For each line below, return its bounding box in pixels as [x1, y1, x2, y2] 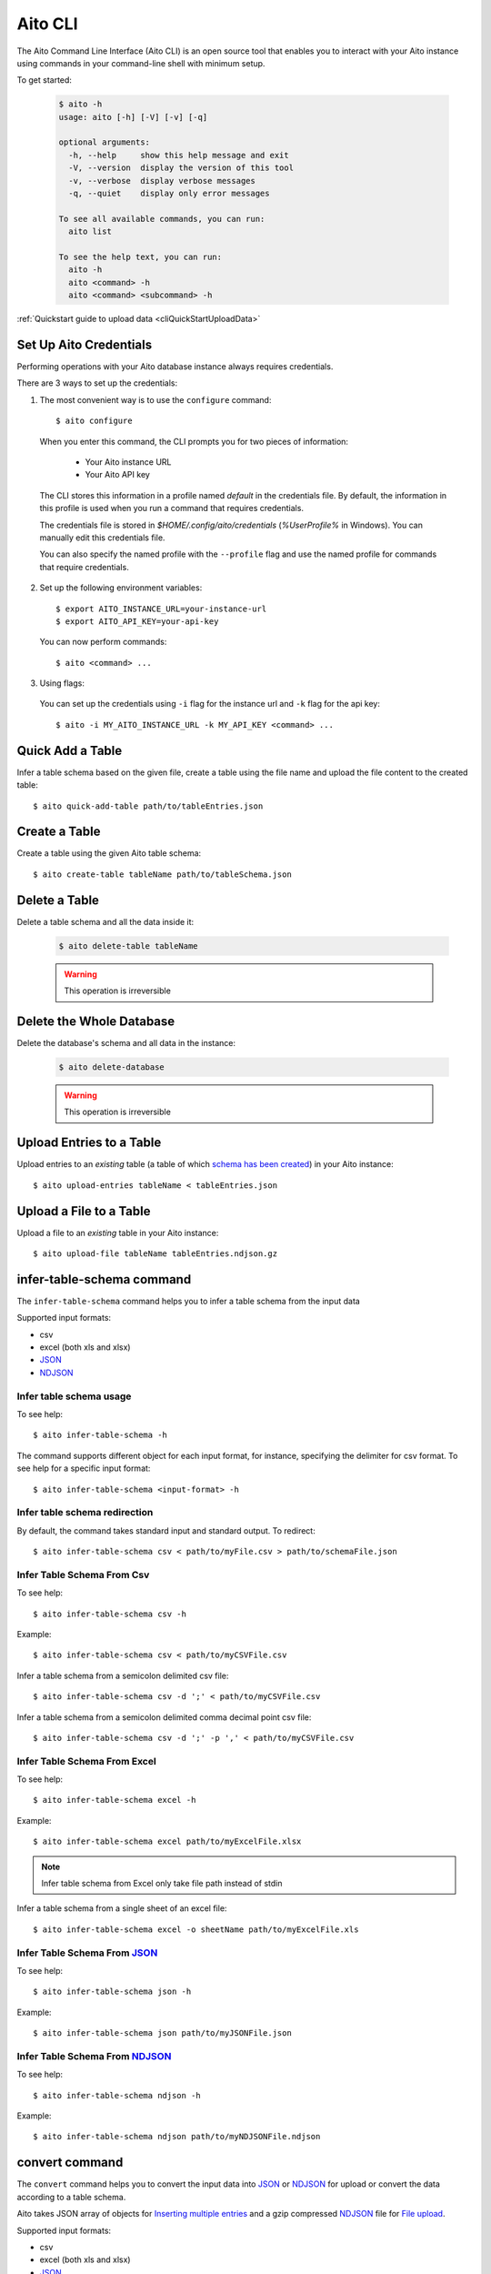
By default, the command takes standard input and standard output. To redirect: [16, 1524, 316, 1536]
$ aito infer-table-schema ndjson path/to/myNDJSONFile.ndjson [33, 2131, 321, 2142]
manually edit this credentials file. [39, 532, 165, 543]
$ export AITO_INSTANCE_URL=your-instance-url [55, 603, 267, 614]
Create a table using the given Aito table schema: [16, 848, 202, 859]
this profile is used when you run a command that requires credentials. [39, 503, 305, 514]
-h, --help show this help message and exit [68, 150, 290, 160]
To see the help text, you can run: [58, 252, 223, 262]
